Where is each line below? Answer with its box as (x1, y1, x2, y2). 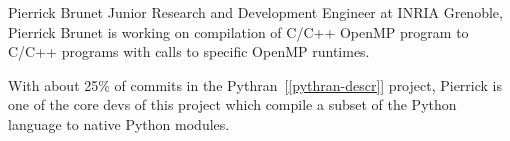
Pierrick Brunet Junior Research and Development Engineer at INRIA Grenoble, (8, 2, 503, 22)
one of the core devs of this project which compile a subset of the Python (8, 94, 457, 115)
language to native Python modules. (8, 113, 230, 134)
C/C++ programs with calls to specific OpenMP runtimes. (8, 41, 370, 62)
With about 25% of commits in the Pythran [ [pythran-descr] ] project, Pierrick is (8, 74, 503, 95)
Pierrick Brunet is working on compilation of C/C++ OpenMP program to (8, 21, 469, 42)
